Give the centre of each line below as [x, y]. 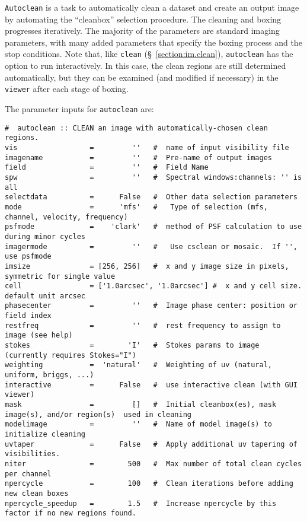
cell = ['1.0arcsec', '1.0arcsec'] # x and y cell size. [153, 286]
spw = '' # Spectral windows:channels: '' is [153, 177]
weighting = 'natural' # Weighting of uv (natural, [139, 365]
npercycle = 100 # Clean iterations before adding [149, 484]
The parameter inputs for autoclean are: [79, 109]
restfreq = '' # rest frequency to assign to [143, 325]
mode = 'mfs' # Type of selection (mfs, [136, 207]
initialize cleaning [45, 434]
